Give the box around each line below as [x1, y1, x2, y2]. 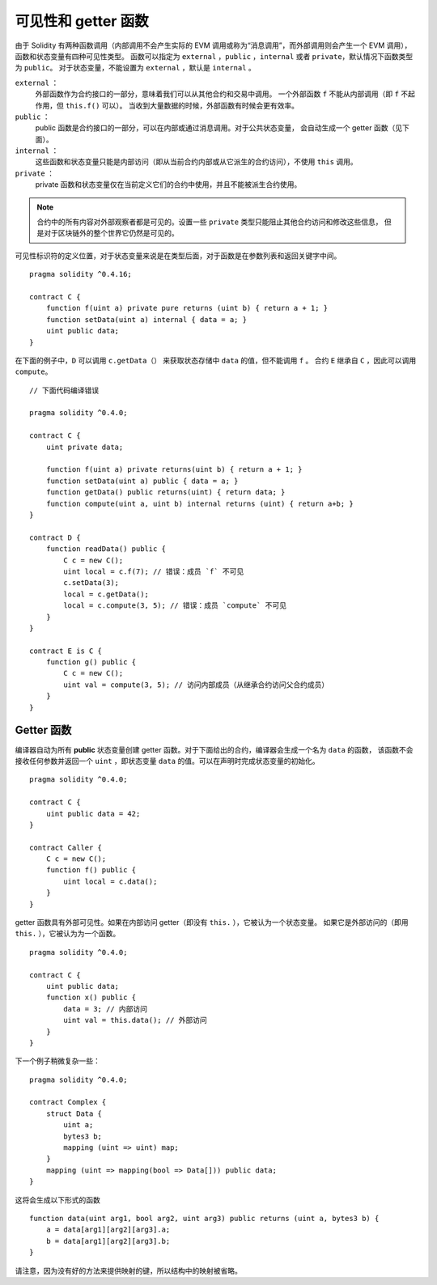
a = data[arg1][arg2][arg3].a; [45, 1225, 171, 1234]
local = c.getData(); [63, 589, 150, 599]
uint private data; [45, 442, 124, 452]
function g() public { [45, 658, 137, 667]
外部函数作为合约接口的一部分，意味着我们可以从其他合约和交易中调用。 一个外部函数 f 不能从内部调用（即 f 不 [35, 89, 409, 99]
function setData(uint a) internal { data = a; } [45, 315, 247, 324]
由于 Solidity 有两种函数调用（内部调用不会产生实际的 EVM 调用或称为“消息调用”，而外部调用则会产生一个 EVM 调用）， [15, 40, 412, 50]
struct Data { [45, 1109, 103, 1118]
